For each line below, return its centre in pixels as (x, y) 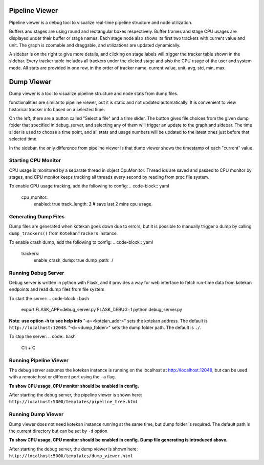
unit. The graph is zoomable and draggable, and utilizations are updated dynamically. (95, 45)
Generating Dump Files (37, 216)
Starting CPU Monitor (35, 161)
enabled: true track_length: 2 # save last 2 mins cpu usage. (93, 204)
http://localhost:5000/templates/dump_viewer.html (71, 456)
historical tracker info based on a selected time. (57, 109)
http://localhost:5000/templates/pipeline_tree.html (74, 402)
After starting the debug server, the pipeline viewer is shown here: (76, 395)
